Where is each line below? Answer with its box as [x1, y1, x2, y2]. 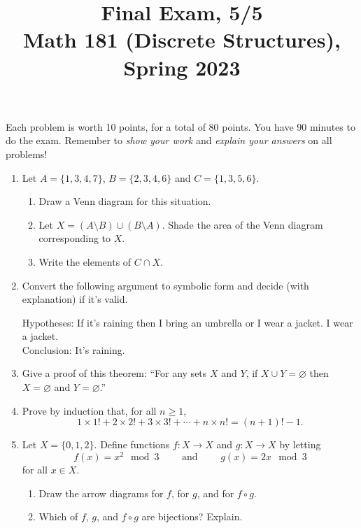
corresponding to [38, 231, 111, 245]
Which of [38, 509, 78, 524]
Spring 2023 [123, 52, 241, 81]
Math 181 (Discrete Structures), [22, 25, 341, 54]
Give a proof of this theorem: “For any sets [22, 366, 207, 380]
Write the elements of [38, 254, 132, 269]
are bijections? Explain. [141, 509, 243, 524]
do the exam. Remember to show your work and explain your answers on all [6, 133, 332, 148]
